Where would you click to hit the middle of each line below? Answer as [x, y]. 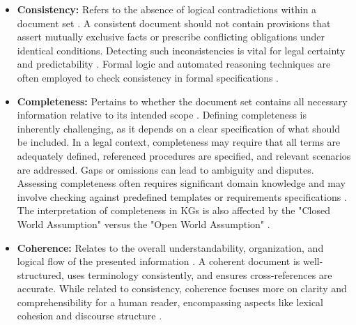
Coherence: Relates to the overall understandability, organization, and [170, 247]
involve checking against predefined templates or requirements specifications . [182, 196]
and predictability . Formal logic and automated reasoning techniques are [174, 64]
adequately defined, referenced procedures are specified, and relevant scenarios [184, 155]
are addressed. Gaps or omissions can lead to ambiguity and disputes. [165, 169]
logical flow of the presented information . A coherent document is [158, 261]
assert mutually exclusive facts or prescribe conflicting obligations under [171, 37]
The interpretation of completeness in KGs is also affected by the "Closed [173, 210]
